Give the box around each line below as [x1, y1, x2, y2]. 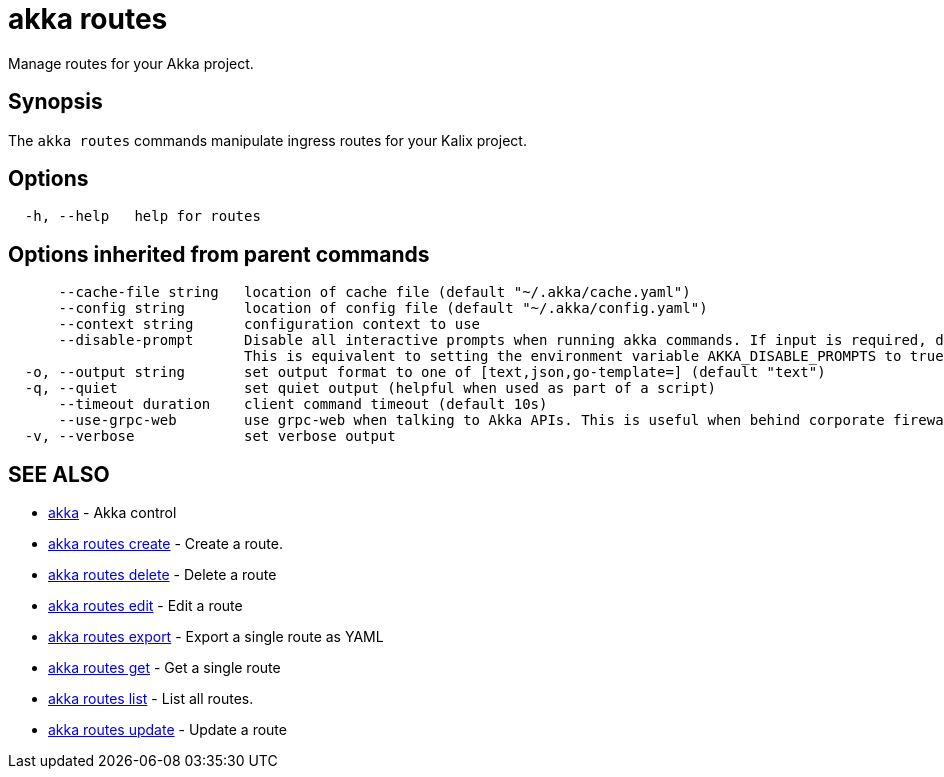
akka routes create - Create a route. [48, 535, 283, 553]
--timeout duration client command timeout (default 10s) [58, 396, 548, 413]
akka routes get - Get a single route [48, 659, 281, 677]
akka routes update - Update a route [48, 721, 287, 739]
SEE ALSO [8, 461, 110, 487]
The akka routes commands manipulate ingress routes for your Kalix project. [8, 131, 527, 149]
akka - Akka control [48, 504, 177, 522]
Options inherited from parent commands [8, 241, 430, 267]
